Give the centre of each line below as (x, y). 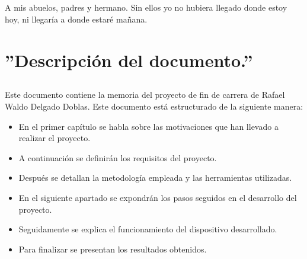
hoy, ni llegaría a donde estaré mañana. (76, 19)
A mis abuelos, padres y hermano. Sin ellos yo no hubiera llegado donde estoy (146, 7)
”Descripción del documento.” (129, 60)
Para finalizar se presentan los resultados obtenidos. (113, 249)
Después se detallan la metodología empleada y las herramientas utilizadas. (155, 178)
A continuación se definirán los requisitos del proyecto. (118, 157)
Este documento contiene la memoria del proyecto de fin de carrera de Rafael (145, 95)
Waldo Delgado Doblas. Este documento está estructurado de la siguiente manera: (154, 106)
